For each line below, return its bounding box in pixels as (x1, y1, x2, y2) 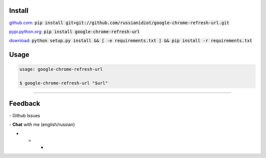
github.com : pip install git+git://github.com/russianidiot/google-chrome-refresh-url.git (9, 20, 230, 26)
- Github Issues (9, 112, 40, 118)
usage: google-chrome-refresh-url (19, 66, 103, 72)
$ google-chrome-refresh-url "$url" (19, 80, 108, 86)
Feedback (9, 99, 40, 108)
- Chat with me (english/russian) (9, 121, 75, 127)
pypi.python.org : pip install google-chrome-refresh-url (9, 29, 140, 34)
